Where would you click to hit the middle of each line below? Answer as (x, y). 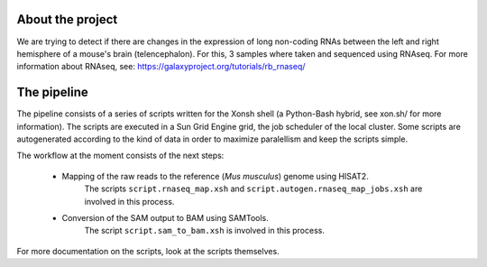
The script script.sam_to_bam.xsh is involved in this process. (204, 231)
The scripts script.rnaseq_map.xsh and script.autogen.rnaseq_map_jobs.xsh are (253, 189)
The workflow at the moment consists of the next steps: (120, 156)
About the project (67, 19)
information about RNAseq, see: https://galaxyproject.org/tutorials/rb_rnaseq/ (161, 67)
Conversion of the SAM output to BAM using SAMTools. (165, 217)
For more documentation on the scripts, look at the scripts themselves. (148, 251)
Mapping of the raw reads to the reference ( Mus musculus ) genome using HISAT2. (215, 176)
